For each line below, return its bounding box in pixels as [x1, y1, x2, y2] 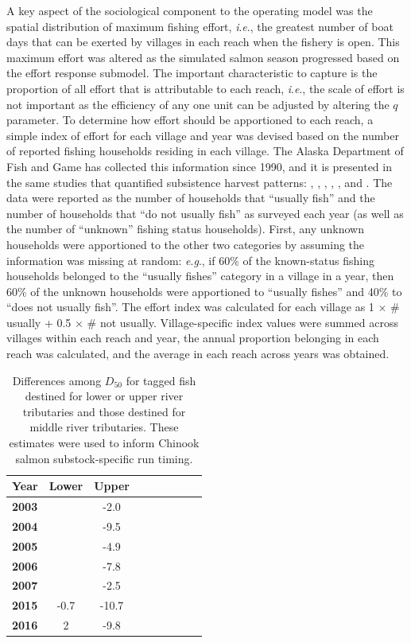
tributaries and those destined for [22, 403, 186, 419]
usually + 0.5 [6, 314, 72, 330]
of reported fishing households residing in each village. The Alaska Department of [6, 142, 404, 159]
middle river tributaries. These [29, 419, 179, 435]
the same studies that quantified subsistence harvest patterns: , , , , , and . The [6, 173, 393, 190]
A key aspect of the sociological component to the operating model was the [6, 2, 373, 18]
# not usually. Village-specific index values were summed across [87, 314, 398, 330]
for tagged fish [126, 372, 196, 388]
